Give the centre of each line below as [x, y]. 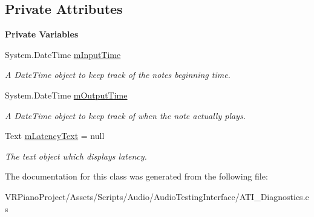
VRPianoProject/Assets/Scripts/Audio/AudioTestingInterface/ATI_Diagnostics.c [157, 196]
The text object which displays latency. [76, 156]
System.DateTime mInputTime [63, 54]
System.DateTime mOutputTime [66, 95]
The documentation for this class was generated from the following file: [136, 176]
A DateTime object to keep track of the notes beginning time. [118, 75]
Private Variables [42, 34]
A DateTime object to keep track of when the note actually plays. [125, 115]
